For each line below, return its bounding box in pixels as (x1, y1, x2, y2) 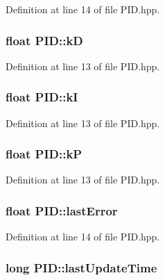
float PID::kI (6, 88, 78, 106)
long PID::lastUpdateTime (6, 258, 157, 276)
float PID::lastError (6, 201, 118, 219)
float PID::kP (6, 145, 82, 163)
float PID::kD (6, 31, 83, 49)
